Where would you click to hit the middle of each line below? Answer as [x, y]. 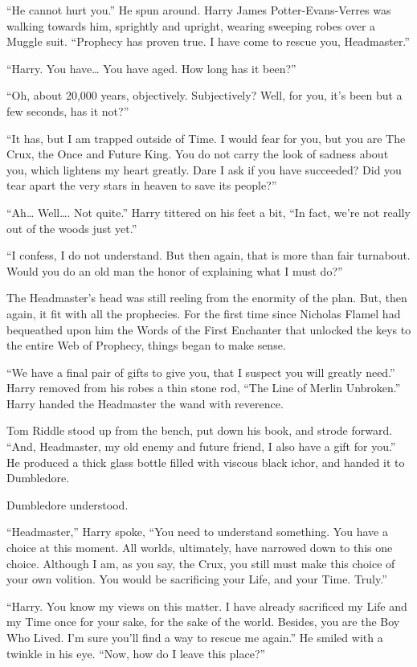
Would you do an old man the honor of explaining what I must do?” [175, 270]
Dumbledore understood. [67, 504]
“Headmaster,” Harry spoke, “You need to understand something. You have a [197, 532]
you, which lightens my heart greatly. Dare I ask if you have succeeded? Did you [204, 169]
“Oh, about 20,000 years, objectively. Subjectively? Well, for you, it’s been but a [204, 95]
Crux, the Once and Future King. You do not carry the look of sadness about [198, 154]
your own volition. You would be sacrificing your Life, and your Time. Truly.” [197, 579]
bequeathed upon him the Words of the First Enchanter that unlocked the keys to [209, 329]
